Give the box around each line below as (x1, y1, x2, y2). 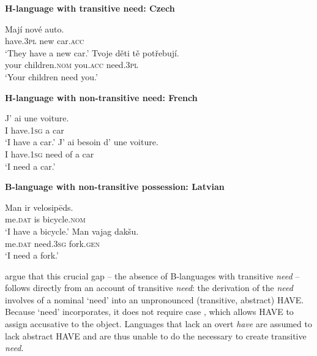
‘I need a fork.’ (5, 249, 59, 262)
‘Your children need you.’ (5, 70, 98, 83)
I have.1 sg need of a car (5, 147, 94, 160)
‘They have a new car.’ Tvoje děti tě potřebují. (5, 46, 179, 59)
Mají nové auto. (5, 22, 64, 35)
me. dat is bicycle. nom (5, 213, 86, 225)
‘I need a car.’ (5, 159, 56, 172)
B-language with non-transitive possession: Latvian (5, 180, 225, 193)
